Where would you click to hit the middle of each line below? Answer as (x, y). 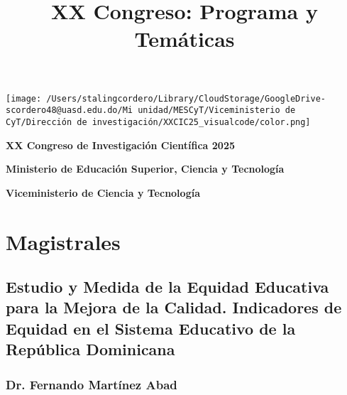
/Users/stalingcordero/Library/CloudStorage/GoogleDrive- (186, 98)
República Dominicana (90, 349)
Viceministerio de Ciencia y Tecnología (103, 192)
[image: (24, 98)
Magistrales (63, 241)
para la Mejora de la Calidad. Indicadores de (174, 307)
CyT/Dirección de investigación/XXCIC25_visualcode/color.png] (158, 122)
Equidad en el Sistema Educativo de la (151, 328)
